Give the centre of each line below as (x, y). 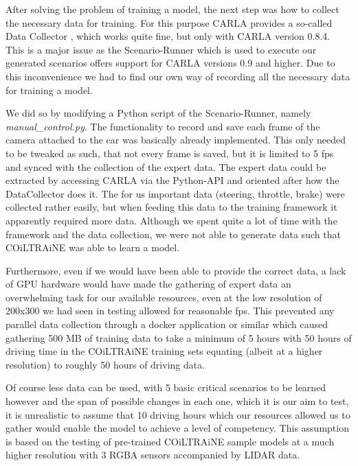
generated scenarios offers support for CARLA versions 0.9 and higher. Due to (170, 63)
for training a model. (49, 90)
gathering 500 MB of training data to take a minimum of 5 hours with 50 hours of (179, 337)
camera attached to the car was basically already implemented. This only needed (176, 140)
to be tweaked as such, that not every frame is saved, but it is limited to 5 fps (170, 153)
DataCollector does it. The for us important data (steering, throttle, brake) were (175, 193)
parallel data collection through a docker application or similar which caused (167, 324)
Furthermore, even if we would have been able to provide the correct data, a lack (176, 270)
